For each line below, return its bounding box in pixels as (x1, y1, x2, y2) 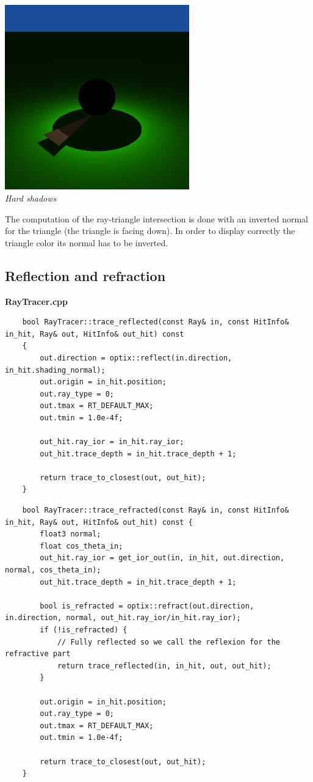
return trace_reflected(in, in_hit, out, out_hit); (57, 661, 272, 670)
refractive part (5, 649, 71, 659)
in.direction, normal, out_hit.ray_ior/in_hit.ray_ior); (5, 613, 241, 623)
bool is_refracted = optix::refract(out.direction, (40, 601, 254, 610)
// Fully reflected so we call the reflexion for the (57, 637, 281, 646)
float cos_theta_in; (40, 541, 123, 550)
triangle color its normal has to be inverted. (5, 236, 168, 249)
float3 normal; (40, 530, 101, 539)
